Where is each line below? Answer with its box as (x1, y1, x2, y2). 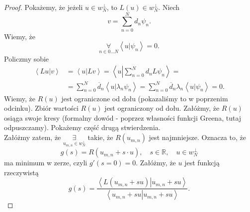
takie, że (87, 132, 113, 142)
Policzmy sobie (4, 53, 49, 64)
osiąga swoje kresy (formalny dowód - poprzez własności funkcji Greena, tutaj (4, 112, 242, 123)
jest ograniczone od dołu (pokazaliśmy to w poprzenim (61, 93, 228, 103)
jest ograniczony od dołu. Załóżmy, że (104, 103, 220, 113)
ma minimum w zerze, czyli (4, 157, 87, 168)
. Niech (158, 2, 180, 12)
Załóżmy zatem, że (4, 132, 61, 142)
